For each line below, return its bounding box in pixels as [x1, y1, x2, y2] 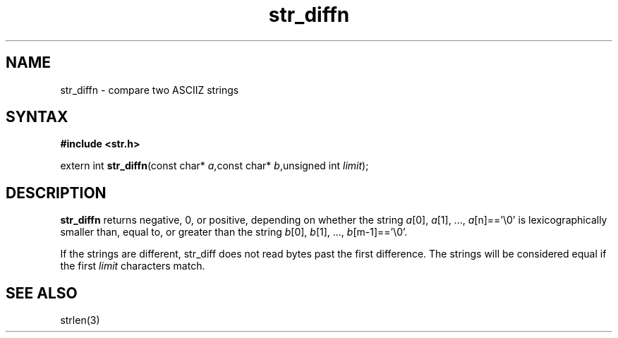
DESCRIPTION [6, 183, 107, 202]
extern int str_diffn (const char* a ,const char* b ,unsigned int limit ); [60, 159, 369, 172]
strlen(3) [60, 314, 100, 327]
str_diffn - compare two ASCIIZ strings [60, 83, 239, 96]
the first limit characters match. [60, 260, 205, 272]
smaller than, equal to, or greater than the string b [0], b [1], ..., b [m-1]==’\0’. [60, 226, 408, 239]
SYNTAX [6, 108, 68, 126]
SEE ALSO [6, 284, 78, 302]
